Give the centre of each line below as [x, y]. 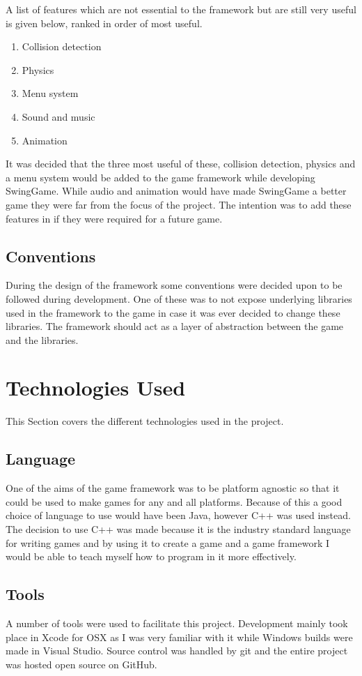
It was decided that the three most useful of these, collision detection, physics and [181, 164]
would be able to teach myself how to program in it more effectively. [151, 556]
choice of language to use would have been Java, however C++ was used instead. [178, 515]
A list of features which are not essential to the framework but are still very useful [181, 9]
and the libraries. [42, 339]
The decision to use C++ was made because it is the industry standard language [178, 529]
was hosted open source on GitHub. [81, 664]
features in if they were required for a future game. [114, 218]
